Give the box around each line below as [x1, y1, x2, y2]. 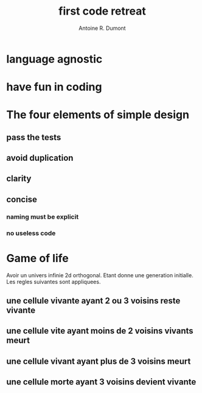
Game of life [6, 251, 69, 265]
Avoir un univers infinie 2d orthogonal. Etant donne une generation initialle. [6, 271, 193, 278]
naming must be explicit [6, 212, 79, 221]
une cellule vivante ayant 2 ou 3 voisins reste [6, 296, 181, 306]
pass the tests [6, 132, 61, 143]
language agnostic [6, 52, 103, 66]
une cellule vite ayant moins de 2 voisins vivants [6, 326, 193, 336]
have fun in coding [6, 80, 102, 94]
